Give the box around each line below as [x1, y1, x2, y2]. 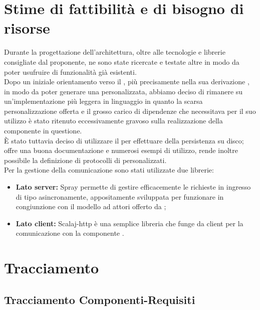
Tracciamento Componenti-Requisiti [4, 291, 195, 307]
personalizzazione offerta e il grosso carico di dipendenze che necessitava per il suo [4, 105, 256, 116]
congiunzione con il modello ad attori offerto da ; [16, 201, 166, 212]
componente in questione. [4, 125, 82, 136]
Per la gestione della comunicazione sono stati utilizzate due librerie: [4, 165, 214, 175]
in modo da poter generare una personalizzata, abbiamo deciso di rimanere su [4, 86, 243, 96]
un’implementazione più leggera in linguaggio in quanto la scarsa [4, 96, 203, 106]
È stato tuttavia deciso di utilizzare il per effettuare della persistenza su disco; [4, 135, 244, 145]
